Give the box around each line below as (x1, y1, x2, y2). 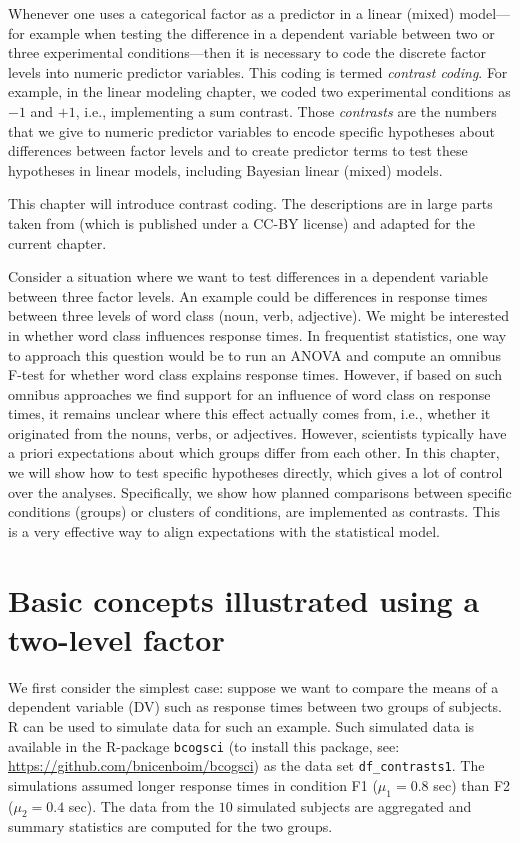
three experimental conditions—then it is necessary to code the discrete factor (8, 42, 487, 63)
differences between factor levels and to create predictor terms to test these (8, 140, 468, 161)
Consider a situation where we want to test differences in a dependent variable (8, 266, 488, 287)
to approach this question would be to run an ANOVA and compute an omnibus (8, 344, 502, 365)
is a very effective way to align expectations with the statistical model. (8, 520, 440, 541)
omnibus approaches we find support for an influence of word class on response (8, 383, 491, 404)
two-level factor (8, 618, 225, 659)
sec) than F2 (433, 774, 511, 795)
